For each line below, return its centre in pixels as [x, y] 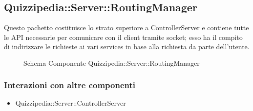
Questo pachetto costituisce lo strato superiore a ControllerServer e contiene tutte [126, 28]
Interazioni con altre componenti [70, 84]
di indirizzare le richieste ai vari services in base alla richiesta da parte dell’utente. [127, 46]
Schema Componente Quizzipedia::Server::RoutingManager [112, 63]
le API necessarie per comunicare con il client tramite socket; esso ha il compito [123, 37]
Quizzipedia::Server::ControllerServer [71, 102]
